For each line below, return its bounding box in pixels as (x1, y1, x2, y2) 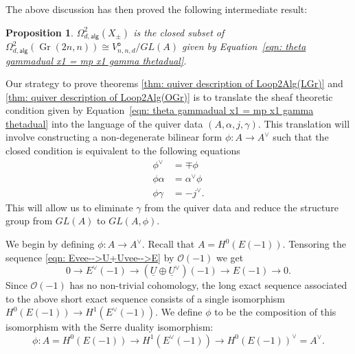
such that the (273, 130, 329, 144)
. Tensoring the (282, 237, 346, 251)
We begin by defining (5, 237, 95, 251)
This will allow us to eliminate (5, 200, 133, 214)
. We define (155, 305, 203, 319)
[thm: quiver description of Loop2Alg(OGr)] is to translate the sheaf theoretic (5, 89, 333, 104)
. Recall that (141, 237, 195, 251)
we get (216, 250, 244, 264)
